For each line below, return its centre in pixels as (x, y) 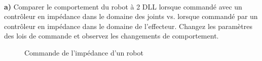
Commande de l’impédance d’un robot (84, 52)
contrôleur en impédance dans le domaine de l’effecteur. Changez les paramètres (128, 26)
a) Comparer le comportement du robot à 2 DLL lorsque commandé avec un (123, 6)
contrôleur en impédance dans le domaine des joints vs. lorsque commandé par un (131, 16)
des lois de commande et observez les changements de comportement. (111, 36)
